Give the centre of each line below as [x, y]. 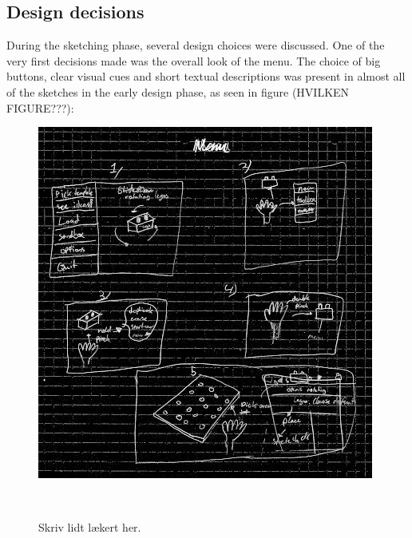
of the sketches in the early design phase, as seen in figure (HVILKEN [178, 91]
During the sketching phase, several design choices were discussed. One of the [196, 45]
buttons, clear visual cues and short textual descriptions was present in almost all [206, 76]
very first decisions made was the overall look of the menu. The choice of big [194, 60]
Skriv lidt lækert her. [90, 527]
